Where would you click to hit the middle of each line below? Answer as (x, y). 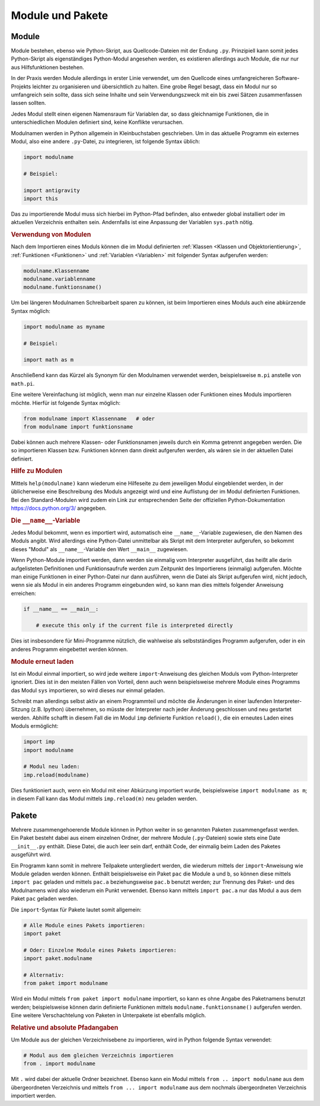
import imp (39, 742)
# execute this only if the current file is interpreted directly (135, 626)
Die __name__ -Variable (46, 520)
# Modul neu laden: (52, 767)
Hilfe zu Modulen (36, 471)
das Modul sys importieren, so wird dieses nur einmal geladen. (88, 690)
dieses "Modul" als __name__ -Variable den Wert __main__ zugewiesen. (100, 549)
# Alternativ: (44, 975)
